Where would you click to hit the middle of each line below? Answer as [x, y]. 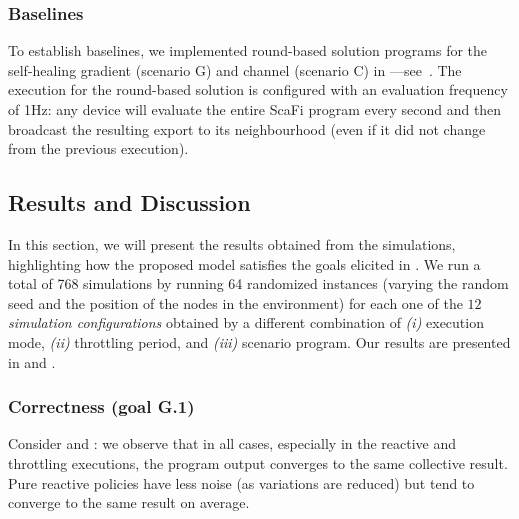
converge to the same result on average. [129, 502]
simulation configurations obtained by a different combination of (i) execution [246, 322]
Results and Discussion [129, 202]
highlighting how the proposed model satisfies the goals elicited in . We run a [244, 263]
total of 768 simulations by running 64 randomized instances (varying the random [258, 283]
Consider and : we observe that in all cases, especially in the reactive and [232, 443]
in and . [32, 361]
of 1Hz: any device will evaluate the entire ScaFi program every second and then [255, 109]
